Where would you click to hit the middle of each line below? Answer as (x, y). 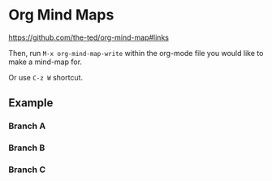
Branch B (27, 148)
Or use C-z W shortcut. (46, 77)
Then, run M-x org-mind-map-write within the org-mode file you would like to (136, 53)
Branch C (27, 170)
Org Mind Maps (61, 15)
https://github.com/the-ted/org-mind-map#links (89, 37)
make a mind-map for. (45, 62)
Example (31, 103)
